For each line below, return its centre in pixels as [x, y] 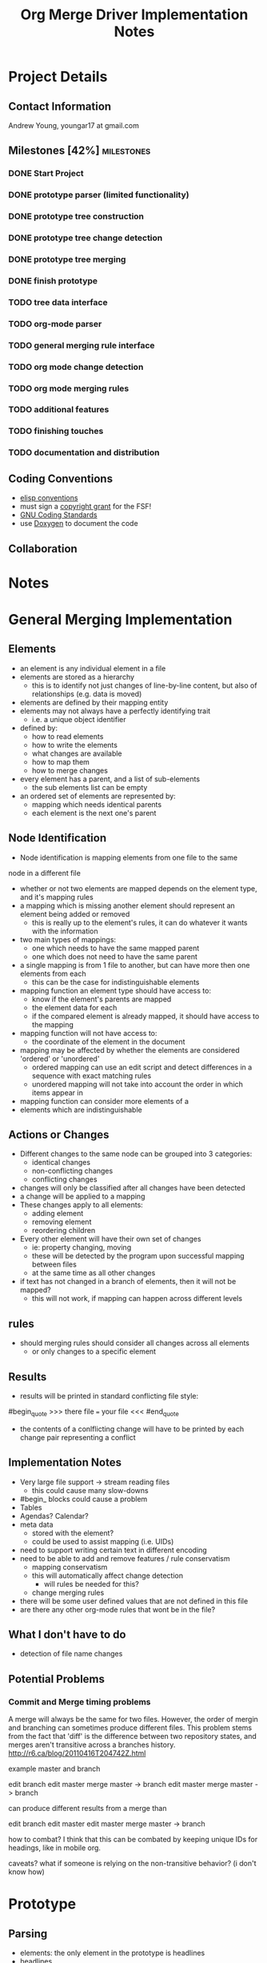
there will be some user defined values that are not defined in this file [134, 1601]
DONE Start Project [46, 174]
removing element [62, 1222]
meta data [36, 1524]
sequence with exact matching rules [92, 1075]
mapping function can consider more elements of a [104, 1101]
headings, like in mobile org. [55, 1848]
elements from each [53, 973]
